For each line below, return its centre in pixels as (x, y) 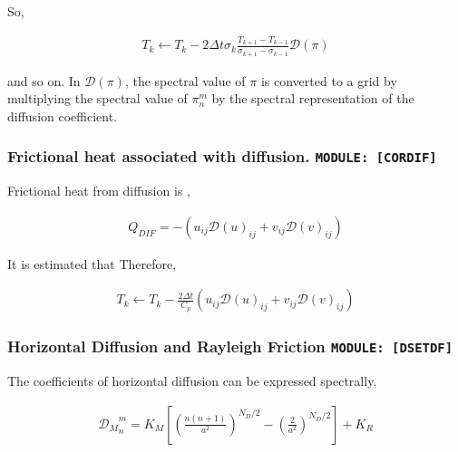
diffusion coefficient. (63, 115)
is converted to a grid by (329, 80)
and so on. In (44, 80)
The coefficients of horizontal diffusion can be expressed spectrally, (192, 381)
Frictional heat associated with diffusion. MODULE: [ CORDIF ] (222, 156)
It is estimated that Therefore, (92, 263)
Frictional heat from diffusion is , (99, 191)
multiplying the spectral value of (97, 98)
